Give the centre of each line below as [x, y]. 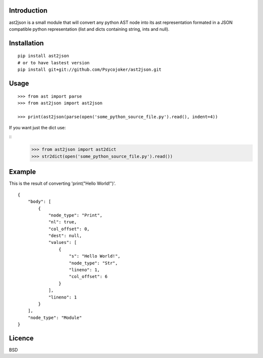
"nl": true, [63, 222]
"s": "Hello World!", [95, 256]
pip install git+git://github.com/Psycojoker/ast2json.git [90, 70]
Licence [21, 338]
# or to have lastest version [54, 63]
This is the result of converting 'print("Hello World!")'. [63, 183]
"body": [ [39, 202]
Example [22, 172]
